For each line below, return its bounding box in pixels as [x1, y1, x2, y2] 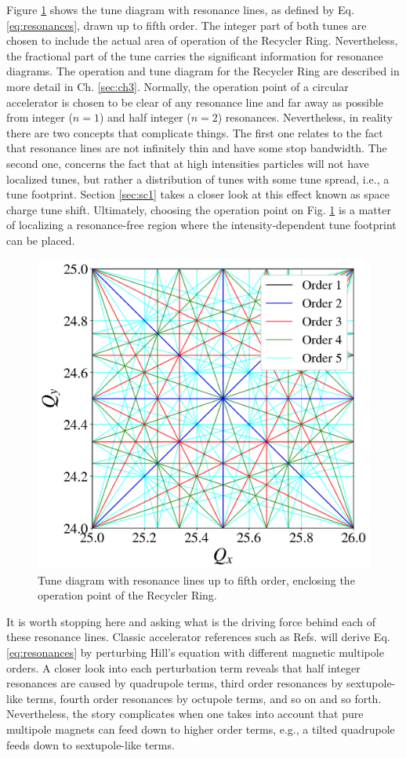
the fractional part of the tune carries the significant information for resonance [6, 47, 383, 64]
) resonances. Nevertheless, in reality [217, 109, 393, 126]
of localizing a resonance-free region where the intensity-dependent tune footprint [6, 217, 397, 233]
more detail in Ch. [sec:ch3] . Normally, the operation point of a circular [6, 78, 349, 94]
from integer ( [6, 109, 73, 126]
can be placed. [6, 231, 75, 248]
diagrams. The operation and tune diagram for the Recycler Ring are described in [6, 63, 400, 79]
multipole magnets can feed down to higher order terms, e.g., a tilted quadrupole [6, 721, 395, 738]
